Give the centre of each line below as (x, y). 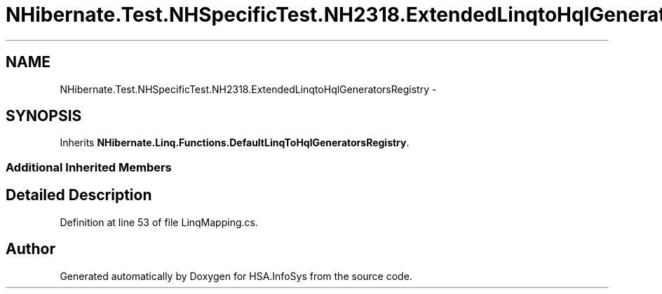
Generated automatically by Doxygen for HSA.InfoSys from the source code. (236, 276)
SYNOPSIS (44, 116)
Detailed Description (79, 195)
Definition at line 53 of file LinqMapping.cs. (159, 222)
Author (31, 249)
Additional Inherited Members (89, 167)
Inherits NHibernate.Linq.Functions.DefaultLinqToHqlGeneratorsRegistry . (235, 143)
